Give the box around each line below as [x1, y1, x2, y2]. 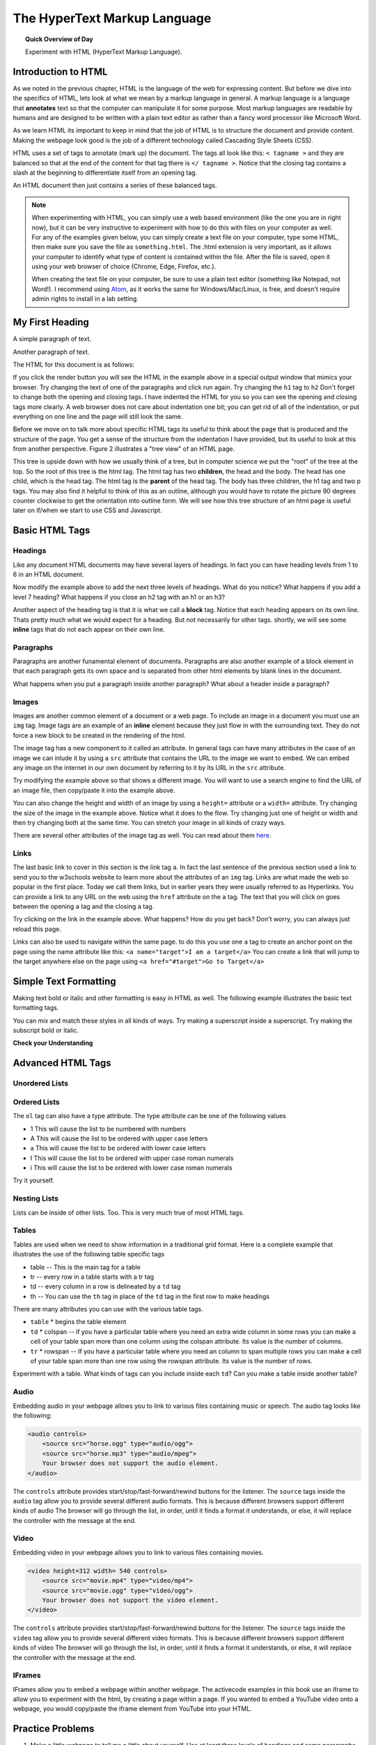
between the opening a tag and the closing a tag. [13, 902, 155, 910]
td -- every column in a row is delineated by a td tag [30, 1282, 181, 1291]
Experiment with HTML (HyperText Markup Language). [25, 47, 182, 56]
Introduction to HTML [13, 66, 108, 77]
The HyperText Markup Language [13, 10, 212, 26]
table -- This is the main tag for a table [30, 1263, 141, 1271]
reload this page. [13, 925, 62, 933]
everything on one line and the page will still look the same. [13, 412, 183, 420]
